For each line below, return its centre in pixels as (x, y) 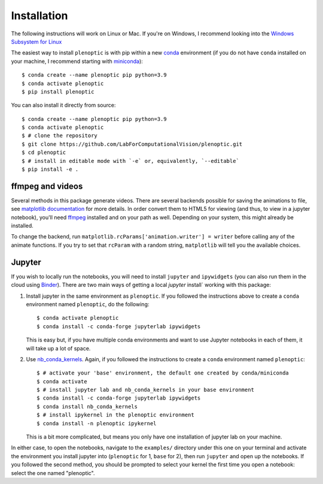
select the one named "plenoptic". (53, 473)
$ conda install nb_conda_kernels (87, 406)
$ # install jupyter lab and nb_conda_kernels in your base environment (145, 390)
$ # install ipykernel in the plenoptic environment (115, 415)
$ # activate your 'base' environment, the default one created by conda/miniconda (163, 373)
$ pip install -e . (50, 170)
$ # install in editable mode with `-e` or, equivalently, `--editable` (130, 161)
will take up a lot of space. (58, 348)
